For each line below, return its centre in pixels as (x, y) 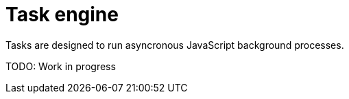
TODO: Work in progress (61, 66)
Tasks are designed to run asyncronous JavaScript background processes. (175, 45)
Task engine (62, 14)
